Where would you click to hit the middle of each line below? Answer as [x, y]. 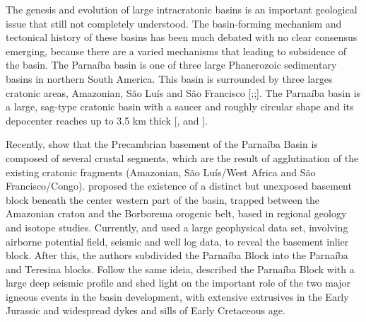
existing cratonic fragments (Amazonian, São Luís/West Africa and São [161, 172]
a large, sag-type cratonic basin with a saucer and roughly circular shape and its [180, 107]
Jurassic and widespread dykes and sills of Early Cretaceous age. [146, 310]
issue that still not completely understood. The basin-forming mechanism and [174, 23]
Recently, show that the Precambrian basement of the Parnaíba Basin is [162, 144]
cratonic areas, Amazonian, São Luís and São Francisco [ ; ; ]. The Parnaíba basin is [183, 92]
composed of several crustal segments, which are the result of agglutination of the [182, 157]
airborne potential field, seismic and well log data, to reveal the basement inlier [177, 241]
